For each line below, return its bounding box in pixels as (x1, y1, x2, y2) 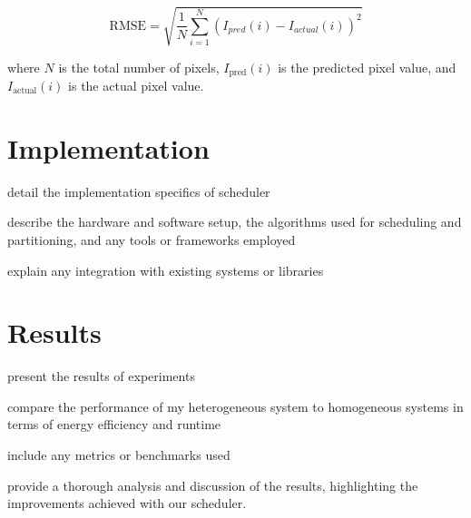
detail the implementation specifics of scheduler (7, 181, 270, 200)
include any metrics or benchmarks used (7, 445, 231, 464)
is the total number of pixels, (58, 57, 220, 76)
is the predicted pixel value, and (278, 57, 456, 76)
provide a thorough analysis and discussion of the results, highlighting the (7, 475, 418, 494)
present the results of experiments (7, 367, 195, 386)
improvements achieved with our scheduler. (7, 494, 247, 513)
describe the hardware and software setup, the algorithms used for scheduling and (7, 212, 462, 231)
